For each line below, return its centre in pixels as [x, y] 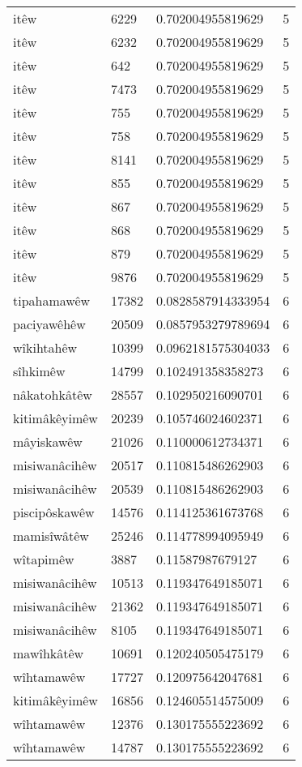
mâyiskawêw [48, 441]
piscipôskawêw [54, 512]
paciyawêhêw [49, 324]
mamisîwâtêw [51, 536]
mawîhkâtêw [49, 653]
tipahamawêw [52, 300]
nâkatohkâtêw [53, 394]
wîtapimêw [44, 559]
